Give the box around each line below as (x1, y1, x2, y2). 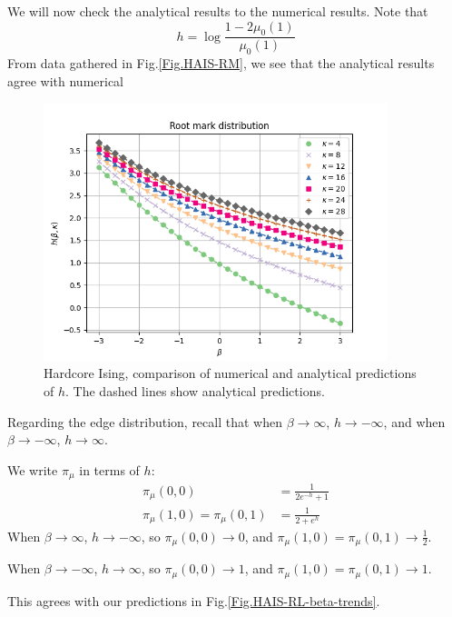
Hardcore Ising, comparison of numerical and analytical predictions (44, 363, 417, 383)
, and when (383, 412, 446, 431)
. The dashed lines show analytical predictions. (65, 382, 325, 401)
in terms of (79, 460, 140, 479)
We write (7, 460, 58, 479)
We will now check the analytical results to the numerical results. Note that (7, 2, 428, 20)
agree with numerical (7, 71, 124, 90)
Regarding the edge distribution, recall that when (7, 412, 282, 431)
